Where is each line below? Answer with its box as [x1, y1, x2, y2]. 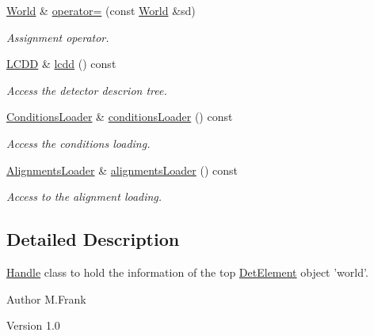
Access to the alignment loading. [6, 188, 162, 205]
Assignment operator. [6, 28, 109, 45]
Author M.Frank [6, 290, 86, 307]
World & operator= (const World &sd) [6, 2, 196, 18]
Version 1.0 [6, 317, 60, 334]
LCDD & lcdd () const [6, 55, 116, 72]
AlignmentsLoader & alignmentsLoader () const [6, 161, 238, 178]
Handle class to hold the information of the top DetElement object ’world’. [6, 263, 368, 280]
